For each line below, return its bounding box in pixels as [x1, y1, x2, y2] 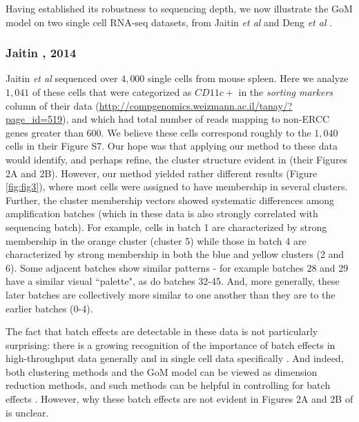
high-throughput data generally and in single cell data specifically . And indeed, [6, 351, 344, 365]
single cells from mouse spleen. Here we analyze [148, 71, 349, 86]
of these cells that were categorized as [32, 85, 192, 99]
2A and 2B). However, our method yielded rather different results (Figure [6, 165, 318, 180]
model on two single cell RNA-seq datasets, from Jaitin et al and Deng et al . [6, 14, 333, 29]
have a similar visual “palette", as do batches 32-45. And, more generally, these [6, 274, 340, 288]
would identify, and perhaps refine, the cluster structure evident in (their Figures [6, 152, 348, 166]
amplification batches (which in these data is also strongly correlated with [6, 206, 318, 221]
